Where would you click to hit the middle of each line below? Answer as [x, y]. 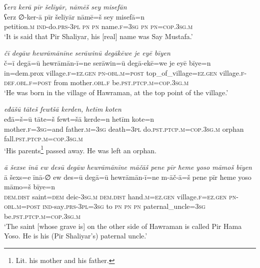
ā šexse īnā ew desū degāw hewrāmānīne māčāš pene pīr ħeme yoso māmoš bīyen [128, 167]
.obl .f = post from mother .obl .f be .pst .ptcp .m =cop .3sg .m [101, 82]
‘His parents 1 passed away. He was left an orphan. [80, 149]
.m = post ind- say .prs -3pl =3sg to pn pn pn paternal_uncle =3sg [110, 206]
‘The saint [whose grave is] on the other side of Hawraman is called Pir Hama [123, 226]
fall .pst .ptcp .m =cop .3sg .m [43, 139]
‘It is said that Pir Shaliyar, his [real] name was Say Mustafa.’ [98, 36]
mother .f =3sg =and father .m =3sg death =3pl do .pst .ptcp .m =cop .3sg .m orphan [124, 128]
